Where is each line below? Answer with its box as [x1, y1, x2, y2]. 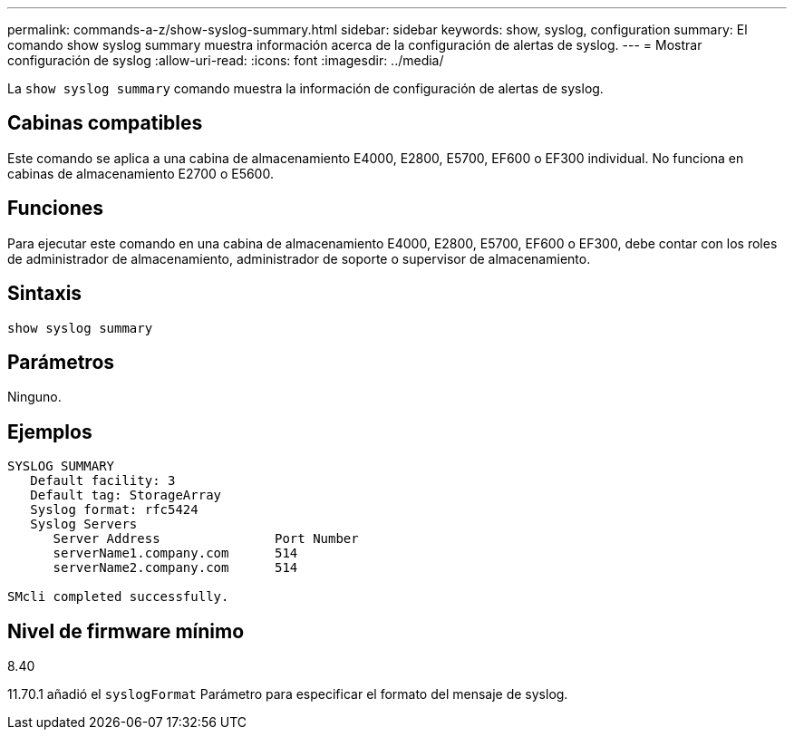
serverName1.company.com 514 [53, 546, 298, 561]
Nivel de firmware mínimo [7, 619, 245, 643]
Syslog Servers [30, 517, 138, 532]
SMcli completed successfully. [7, 589, 229, 605]
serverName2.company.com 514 [53, 560, 298, 576]
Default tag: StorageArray [30, 488, 222, 503]
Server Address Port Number [53, 531, 359, 547]
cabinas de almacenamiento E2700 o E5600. [7, 165, 274, 181]
